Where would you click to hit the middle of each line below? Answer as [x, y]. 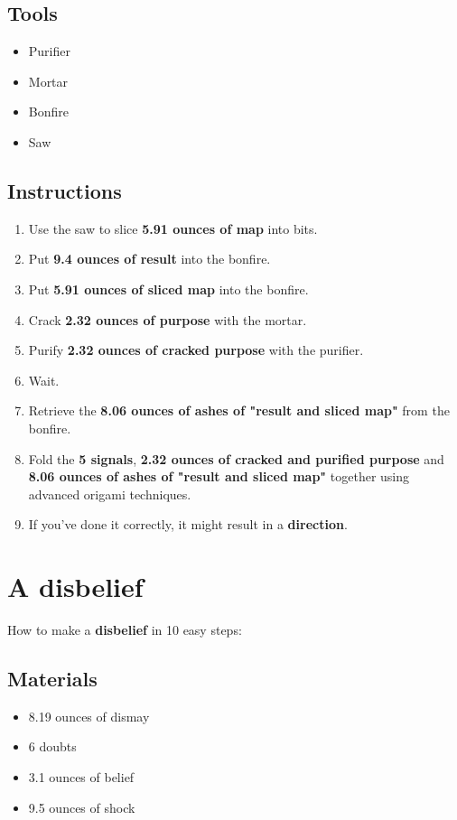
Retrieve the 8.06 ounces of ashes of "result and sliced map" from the [239, 410]
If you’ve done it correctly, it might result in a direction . [188, 524]
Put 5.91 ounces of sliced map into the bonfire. [168, 289]
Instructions [65, 190]
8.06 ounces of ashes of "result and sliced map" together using [219, 476]
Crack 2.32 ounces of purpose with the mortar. [168, 319]
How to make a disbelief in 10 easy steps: [125, 630]
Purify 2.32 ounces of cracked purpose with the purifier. [196, 350]
